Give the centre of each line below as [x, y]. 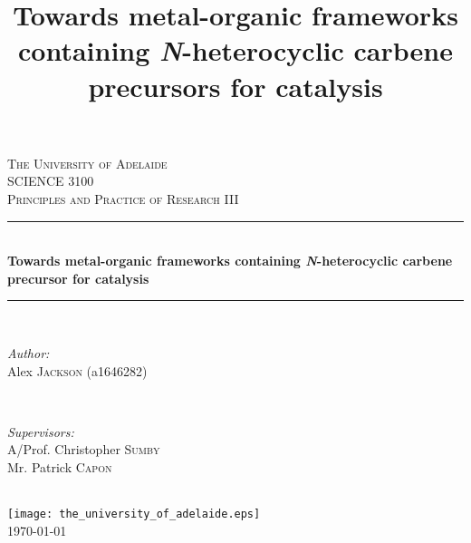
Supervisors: [41, 431]
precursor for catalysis [78, 278]
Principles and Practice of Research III [123, 198]
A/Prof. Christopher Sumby [84, 449]
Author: [29, 352]
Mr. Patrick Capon [60, 466]
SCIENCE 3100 [51, 181]
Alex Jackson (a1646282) [77, 370]
